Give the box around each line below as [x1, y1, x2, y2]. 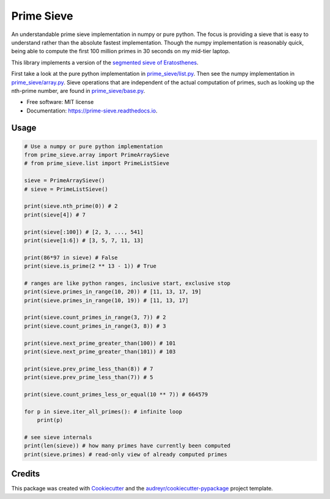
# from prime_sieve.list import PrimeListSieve [24, 160, 169, 167]
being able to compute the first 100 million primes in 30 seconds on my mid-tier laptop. [11, 48, 230, 55]
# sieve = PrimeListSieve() [24, 185, 108, 193]
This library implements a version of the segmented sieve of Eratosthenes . [11, 59, 199, 66]
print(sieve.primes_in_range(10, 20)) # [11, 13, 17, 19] [24, 288, 202, 295]
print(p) [37, 416, 64, 424]
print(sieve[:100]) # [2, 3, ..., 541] [24, 228, 144, 235]
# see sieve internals [24, 434, 92, 440]
